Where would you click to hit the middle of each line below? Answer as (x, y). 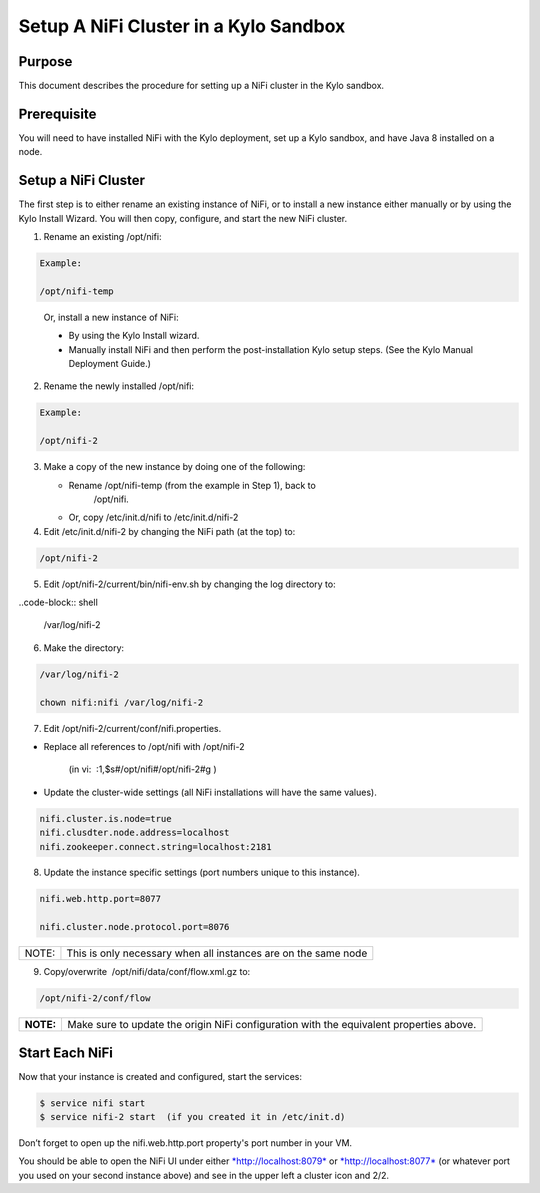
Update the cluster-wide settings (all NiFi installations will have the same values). (210, 792)
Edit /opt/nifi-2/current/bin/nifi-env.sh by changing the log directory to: (189, 584)
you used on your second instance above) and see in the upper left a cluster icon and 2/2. (204, 1175)
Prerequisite (57, 113)
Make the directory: (84, 647)
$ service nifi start (92, 1103)
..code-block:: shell (58, 602)
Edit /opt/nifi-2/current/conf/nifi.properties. (132, 728)
